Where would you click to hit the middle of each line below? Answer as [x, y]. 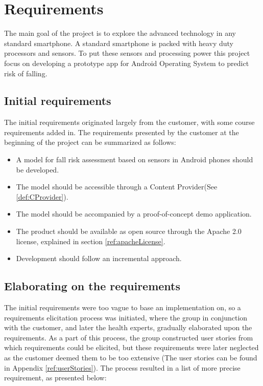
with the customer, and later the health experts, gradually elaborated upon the [128, 327]
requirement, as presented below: [55, 378]
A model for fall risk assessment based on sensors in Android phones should [135, 159]
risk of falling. [26, 73]
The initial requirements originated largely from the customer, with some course [129, 122]
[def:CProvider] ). [42, 196]
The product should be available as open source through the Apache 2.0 [129, 231]
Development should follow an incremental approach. [99, 258]
